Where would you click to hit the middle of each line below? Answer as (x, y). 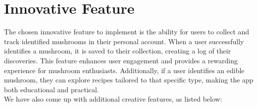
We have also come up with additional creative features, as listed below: (113, 99)
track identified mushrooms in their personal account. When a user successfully (124, 41)
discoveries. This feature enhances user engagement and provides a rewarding (121, 60)
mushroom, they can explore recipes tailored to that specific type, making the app (129, 80)
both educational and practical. (51, 89)
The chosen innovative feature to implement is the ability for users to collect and (127, 32)
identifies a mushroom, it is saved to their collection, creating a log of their (118, 51)
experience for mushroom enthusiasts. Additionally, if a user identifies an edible (124, 70)
